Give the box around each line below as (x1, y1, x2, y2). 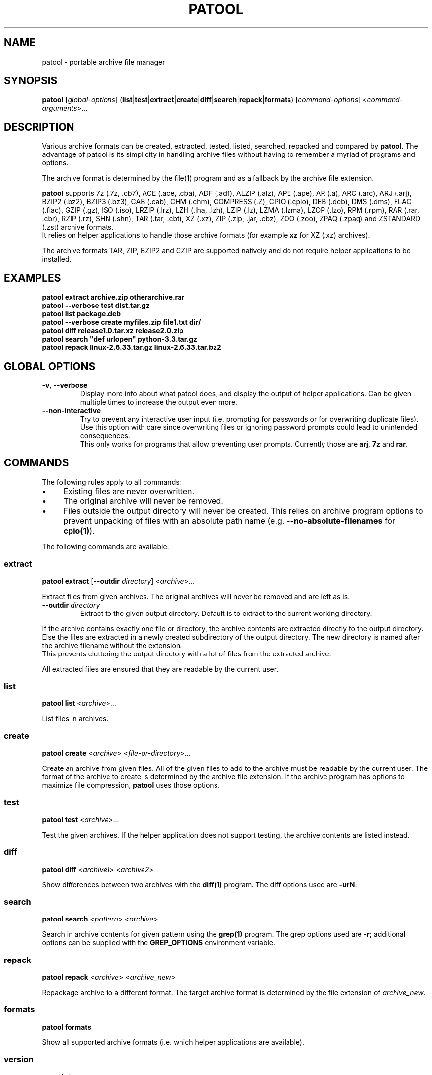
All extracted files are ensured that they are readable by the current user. (42, 664, 279, 673)
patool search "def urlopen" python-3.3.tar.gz (42, 335, 198, 344)
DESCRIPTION (4, 120, 74, 133)
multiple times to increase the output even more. (80, 397, 238, 406)
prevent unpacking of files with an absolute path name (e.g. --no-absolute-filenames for (63, 515, 395, 526)
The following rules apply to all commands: (42, 477, 181, 486)
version (4, 1054, 34, 1065)
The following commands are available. (42, 542, 169, 551)
